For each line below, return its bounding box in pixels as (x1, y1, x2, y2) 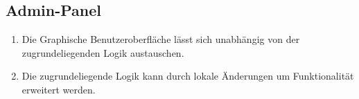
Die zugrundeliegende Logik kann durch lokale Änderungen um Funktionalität (21, 69, 354, 83)
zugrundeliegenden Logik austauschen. (21, 45, 184, 60)
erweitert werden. (21, 82, 96, 96)
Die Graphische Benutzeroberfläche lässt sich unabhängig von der (21, 32, 300, 46)
